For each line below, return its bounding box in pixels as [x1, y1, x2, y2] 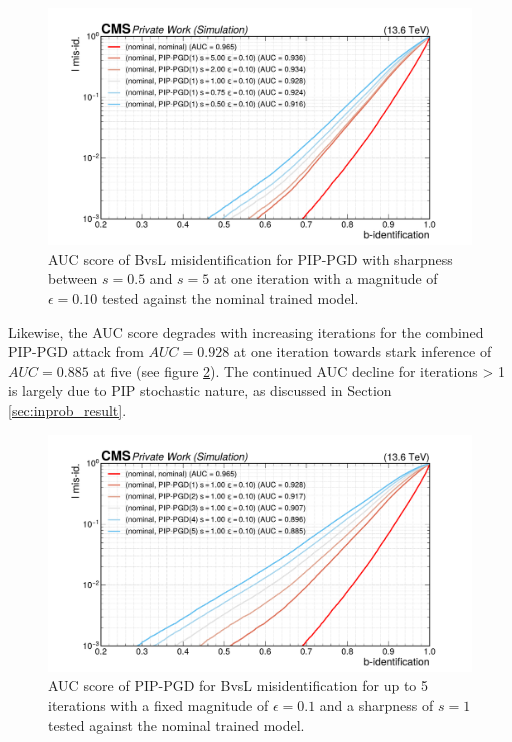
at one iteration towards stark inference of [233, 341, 492, 362]
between [48, 268, 98, 289]
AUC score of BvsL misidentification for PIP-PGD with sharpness [48, 248, 453, 269]
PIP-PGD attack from [8, 341, 144, 362]
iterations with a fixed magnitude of [48, 695, 269, 716]
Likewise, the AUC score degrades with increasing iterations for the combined [8, 321, 484, 342]
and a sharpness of [319, 695, 434, 716]
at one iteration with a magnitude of [213, 268, 438, 289]
